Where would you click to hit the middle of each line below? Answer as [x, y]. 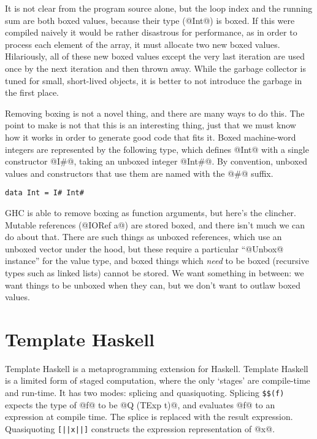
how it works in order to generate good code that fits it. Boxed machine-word [151, 137]
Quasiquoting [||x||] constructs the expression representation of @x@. [140, 428]
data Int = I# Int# [44, 193]
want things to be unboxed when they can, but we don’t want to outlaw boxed [153, 285]
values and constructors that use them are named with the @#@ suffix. [139, 173]
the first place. [32, 92]
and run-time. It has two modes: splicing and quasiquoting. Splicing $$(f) [145, 393]
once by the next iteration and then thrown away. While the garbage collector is [156, 68]
